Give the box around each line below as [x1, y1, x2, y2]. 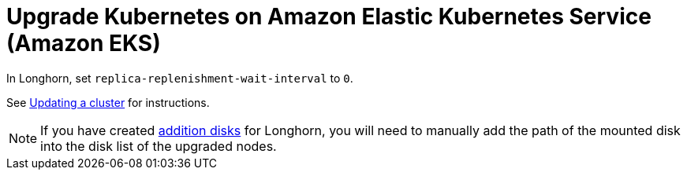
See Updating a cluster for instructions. [6, 95, 210, 109]
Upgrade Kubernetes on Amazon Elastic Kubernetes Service [6, 3, 652, 30]
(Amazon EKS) [6, 30, 161, 57]
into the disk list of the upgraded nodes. [40, 137, 277, 154]
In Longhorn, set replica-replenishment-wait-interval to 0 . [6, 71, 353, 85]
